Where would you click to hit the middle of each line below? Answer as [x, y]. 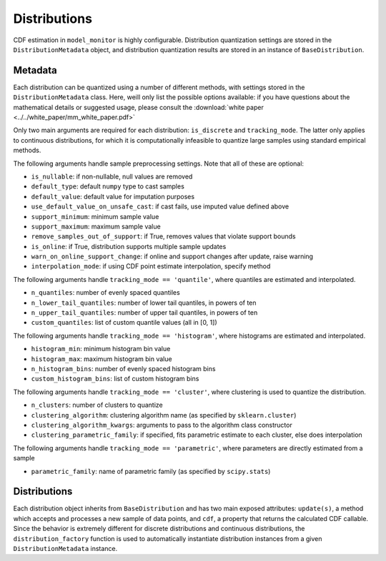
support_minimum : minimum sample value [95, 216]
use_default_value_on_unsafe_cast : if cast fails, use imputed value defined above [160, 206]
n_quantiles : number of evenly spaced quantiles [105, 293]
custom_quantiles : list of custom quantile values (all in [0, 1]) [124, 323]
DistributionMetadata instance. [65, 548]
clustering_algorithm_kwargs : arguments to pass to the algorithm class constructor [162, 425]
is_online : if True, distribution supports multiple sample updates [129, 246]
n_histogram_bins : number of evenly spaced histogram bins [123, 369]
